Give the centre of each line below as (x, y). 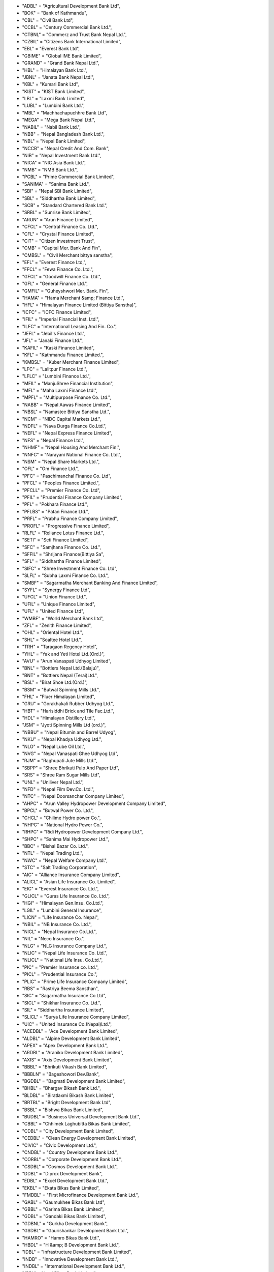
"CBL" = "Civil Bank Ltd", (48, 20)
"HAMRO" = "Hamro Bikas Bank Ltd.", (61, 1238)
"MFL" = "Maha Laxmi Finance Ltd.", (60, 391)
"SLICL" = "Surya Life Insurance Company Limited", (76, 1017)
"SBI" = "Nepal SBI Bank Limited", (57, 191)
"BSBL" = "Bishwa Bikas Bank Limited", (63, 1110)
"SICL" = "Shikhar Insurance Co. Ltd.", (62, 1003)
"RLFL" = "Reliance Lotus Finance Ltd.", (63, 533)
